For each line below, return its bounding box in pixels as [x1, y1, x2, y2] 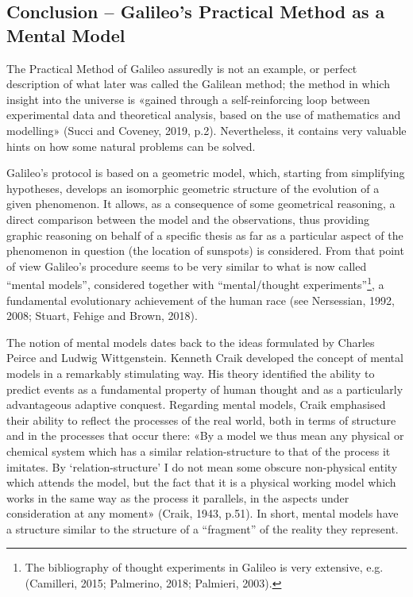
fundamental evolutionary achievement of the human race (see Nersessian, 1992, [6, 291, 395, 308]
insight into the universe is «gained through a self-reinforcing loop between [6, 91, 370, 107]
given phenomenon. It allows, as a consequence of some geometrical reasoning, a [6, 195, 396, 212]
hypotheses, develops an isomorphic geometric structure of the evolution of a [6, 179, 380, 196]
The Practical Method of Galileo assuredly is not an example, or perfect [6, 60, 357, 76]
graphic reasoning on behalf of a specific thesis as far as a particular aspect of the [6, 226, 403, 243]
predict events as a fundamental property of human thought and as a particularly [6, 380, 403, 397]
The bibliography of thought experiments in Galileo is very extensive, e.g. [25, 559, 384, 576]
